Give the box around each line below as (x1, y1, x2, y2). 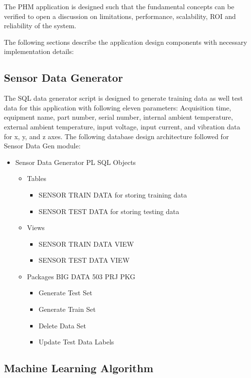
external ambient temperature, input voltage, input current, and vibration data (4, 121, 240, 131)
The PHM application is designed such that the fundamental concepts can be (4, 1, 234, 11)
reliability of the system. (4, 20, 76, 31)
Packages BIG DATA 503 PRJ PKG (27, 271, 136, 281)
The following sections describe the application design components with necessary (4, 36, 247, 47)
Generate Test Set (38, 288, 92, 298)
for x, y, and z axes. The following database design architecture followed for (4, 131, 229, 141)
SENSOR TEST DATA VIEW (38, 255, 130, 265)
